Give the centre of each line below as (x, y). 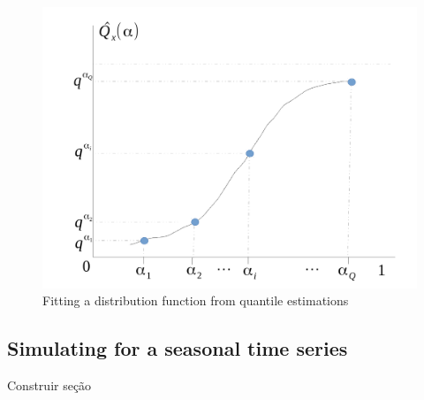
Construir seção (49, 385)
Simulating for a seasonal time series (178, 348)
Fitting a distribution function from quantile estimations (196, 300)
